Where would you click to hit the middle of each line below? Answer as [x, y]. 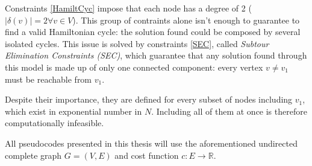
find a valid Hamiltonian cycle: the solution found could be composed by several [153, 32]
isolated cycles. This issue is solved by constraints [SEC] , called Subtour [137, 43]
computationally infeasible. [55, 123]
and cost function [147, 155]
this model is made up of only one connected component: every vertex [134, 67]
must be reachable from [48, 79]
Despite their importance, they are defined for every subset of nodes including [149, 99]
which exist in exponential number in [73, 111]
